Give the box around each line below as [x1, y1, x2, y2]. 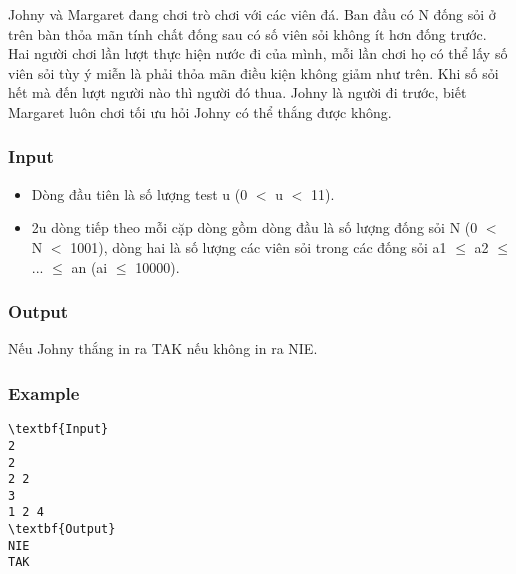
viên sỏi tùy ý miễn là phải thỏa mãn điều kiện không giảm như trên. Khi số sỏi [8, 62, 499, 83]
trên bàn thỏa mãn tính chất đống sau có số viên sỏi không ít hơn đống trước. [8, 23, 487, 44]
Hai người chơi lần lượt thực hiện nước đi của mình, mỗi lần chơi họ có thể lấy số [8, 43, 508, 64]
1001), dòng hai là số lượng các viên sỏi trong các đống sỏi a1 [70, 236, 447, 257]
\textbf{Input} [8, 422, 109, 437]
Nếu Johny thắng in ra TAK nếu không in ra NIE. [8, 338, 318, 359]
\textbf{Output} [8, 522, 116, 537]
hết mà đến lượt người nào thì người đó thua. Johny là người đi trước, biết [8, 82, 467, 103]
